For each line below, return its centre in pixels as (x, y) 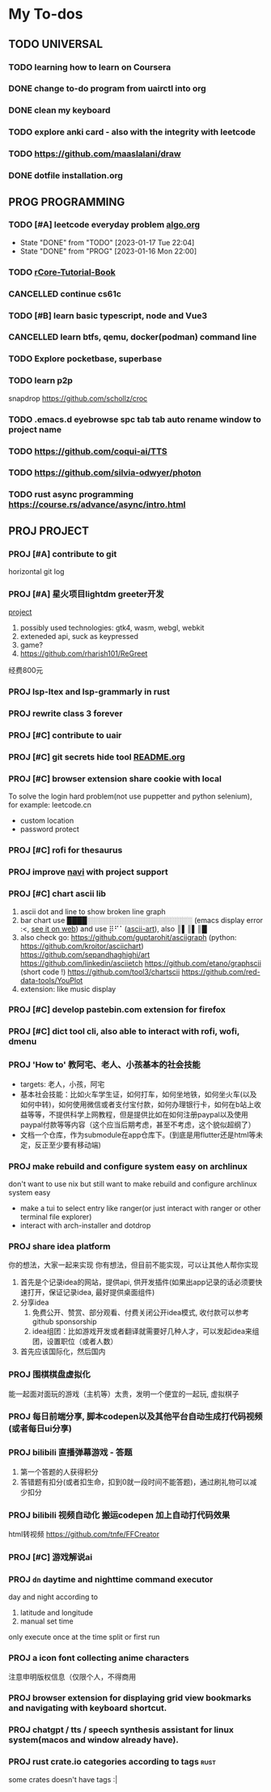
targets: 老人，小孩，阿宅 (62, 1084)
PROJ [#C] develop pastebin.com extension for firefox (117, 1010)
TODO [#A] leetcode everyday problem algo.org (104, 225)
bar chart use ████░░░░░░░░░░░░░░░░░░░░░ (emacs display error (142, 920)
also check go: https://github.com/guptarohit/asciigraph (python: (128, 937)
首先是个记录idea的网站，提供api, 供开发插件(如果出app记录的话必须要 (138, 1282)
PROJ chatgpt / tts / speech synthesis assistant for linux (121, 1730)
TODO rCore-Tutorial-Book (62, 272)
